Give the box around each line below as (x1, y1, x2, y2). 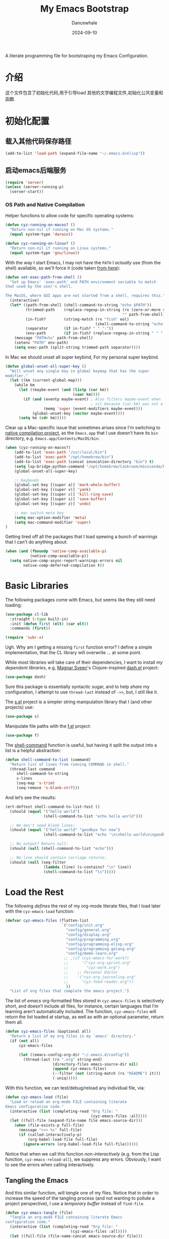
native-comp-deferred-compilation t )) (23, 563, 105, 568)
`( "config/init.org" (61, 923, 105, 928)
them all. (5, 1019, 23, 1025)
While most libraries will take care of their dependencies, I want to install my (5, 659, 163, 665)
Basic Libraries (5, 580, 69, 591)
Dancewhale (71, 20, 98, 26)
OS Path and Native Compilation (5, 201, 85, 208)
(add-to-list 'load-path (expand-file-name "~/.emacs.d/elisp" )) (5, 151, 145, 156)
